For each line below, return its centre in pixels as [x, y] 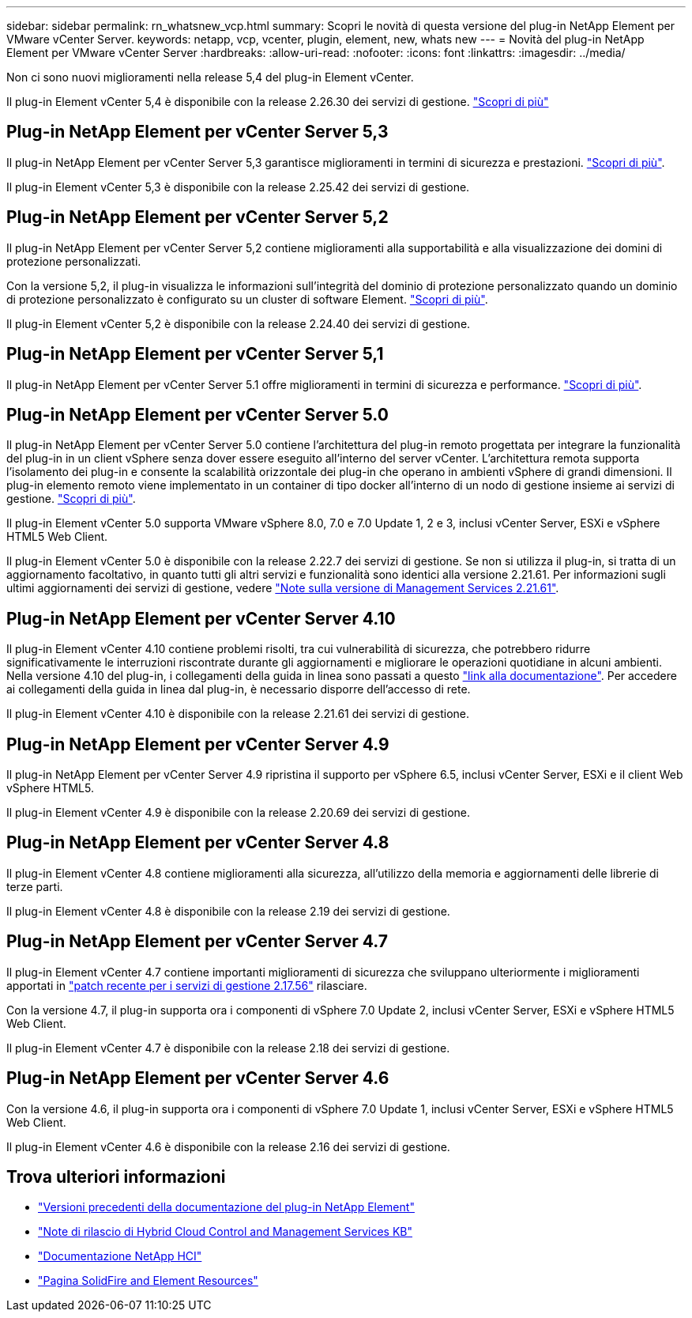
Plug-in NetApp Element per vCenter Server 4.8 [198, 843]
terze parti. [35, 886]
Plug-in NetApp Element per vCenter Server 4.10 [201, 618]
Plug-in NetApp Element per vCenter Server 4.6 [198, 1078]
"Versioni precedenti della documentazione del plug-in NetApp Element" [226, 1207]
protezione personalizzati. [74, 261]
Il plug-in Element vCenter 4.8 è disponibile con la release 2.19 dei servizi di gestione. [228, 911]
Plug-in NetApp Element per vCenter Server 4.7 [197, 942]
